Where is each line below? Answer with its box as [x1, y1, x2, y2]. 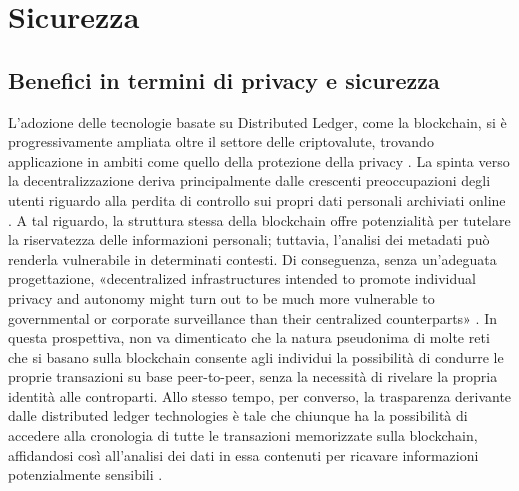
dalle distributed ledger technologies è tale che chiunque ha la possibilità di [8, 405, 468, 426]
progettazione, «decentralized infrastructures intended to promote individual [8, 268, 476, 289]
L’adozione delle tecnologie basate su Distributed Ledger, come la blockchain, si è [8, 111, 507, 132]
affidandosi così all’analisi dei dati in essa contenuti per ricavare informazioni [8, 444, 479, 465]
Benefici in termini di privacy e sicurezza [8, 64, 440, 95]
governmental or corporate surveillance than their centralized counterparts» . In [8, 307, 497, 328]
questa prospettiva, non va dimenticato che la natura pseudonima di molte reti [8, 327, 490, 348]
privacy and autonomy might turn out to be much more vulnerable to [8, 287, 435, 308]
